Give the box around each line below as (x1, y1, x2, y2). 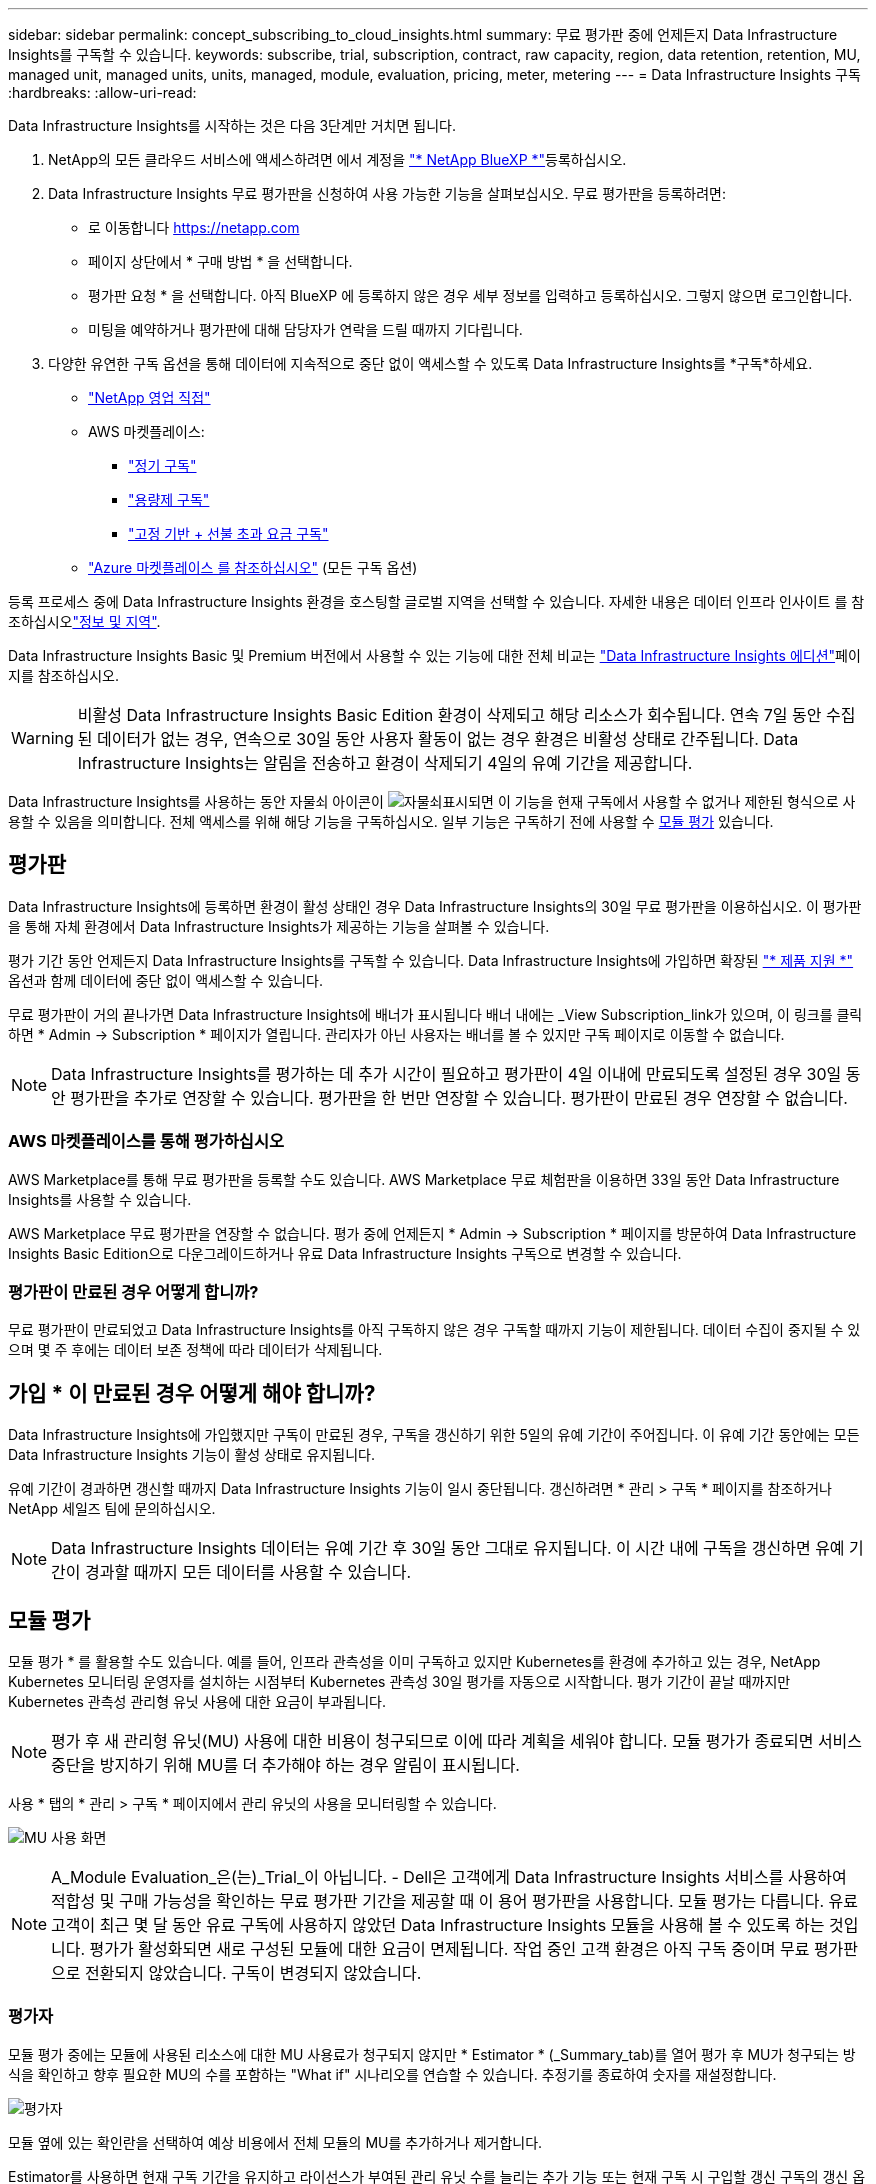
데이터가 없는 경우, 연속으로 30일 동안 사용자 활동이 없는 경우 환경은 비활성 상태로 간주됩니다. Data (97, 729, 799, 749)
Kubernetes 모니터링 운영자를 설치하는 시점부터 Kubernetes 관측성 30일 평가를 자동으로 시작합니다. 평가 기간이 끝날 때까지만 (8, 1673, 791, 1691)
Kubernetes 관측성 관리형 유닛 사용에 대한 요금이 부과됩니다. (8, 1693, 386, 1711)
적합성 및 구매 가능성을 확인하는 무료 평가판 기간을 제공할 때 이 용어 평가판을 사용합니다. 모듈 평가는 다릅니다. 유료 (51, 1891, 859, 1912)
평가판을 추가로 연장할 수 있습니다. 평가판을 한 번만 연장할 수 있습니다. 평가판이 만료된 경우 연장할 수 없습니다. (70, 1087, 848, 1108)
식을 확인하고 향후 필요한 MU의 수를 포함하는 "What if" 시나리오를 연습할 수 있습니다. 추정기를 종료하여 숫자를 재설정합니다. (8, 2065, 777, 2083)
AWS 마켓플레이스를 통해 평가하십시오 (8, 1131, 285, 1152)
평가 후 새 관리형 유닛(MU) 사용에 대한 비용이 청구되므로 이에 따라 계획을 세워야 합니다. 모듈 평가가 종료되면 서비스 (51, 1731, 863, 1752)
